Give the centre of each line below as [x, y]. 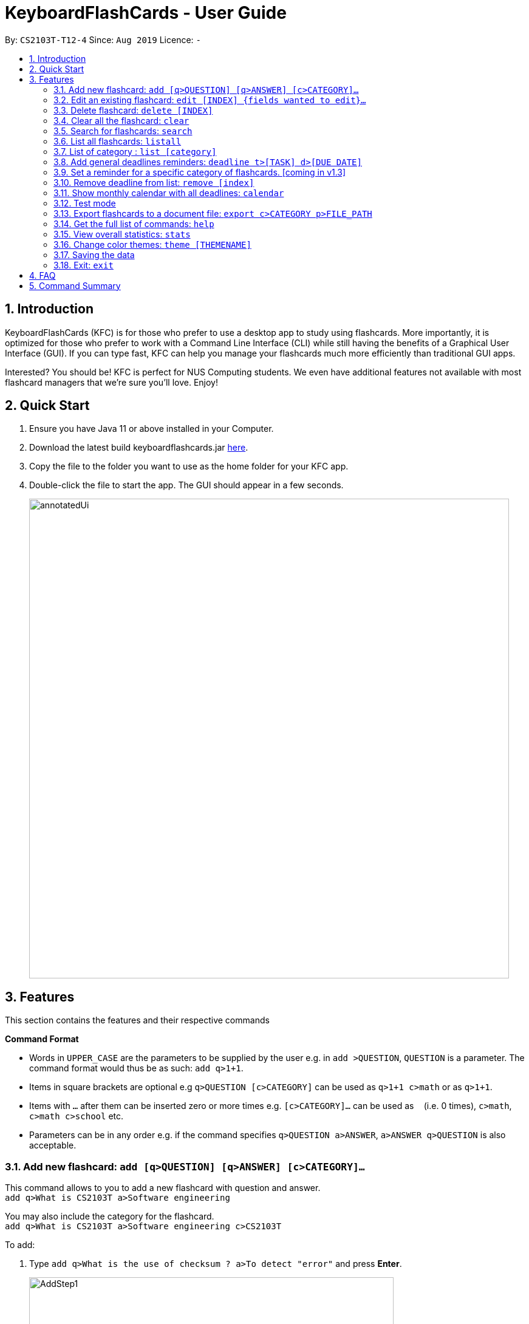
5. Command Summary [75, 285]
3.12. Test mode [85, 203]
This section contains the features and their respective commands [137, 1020]
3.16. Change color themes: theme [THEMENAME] [152, 244]
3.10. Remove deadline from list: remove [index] [154, 182]
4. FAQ [43, 275]
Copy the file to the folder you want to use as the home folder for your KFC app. [189, 466]
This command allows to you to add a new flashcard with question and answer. [163, 1188]
